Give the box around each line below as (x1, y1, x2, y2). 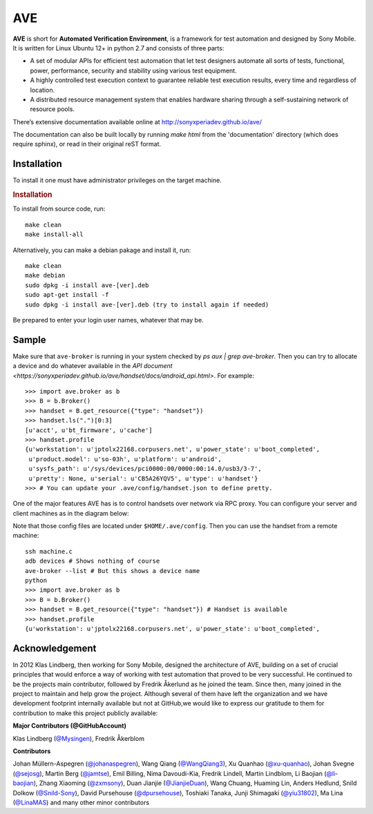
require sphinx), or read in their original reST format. (12, 140, 162, 148)
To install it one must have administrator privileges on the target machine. (12, 176, 222, 184)
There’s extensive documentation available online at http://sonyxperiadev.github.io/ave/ (12, 117, 262, 126)
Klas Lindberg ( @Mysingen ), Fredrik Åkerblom (12, 734, 145, 742)
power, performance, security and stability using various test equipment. (30, 66, 238, 75)
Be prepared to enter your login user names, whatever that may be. (12, 316, 204, 324)
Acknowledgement (12, 642, 97, 654)
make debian (25, 271, 66, 280)
